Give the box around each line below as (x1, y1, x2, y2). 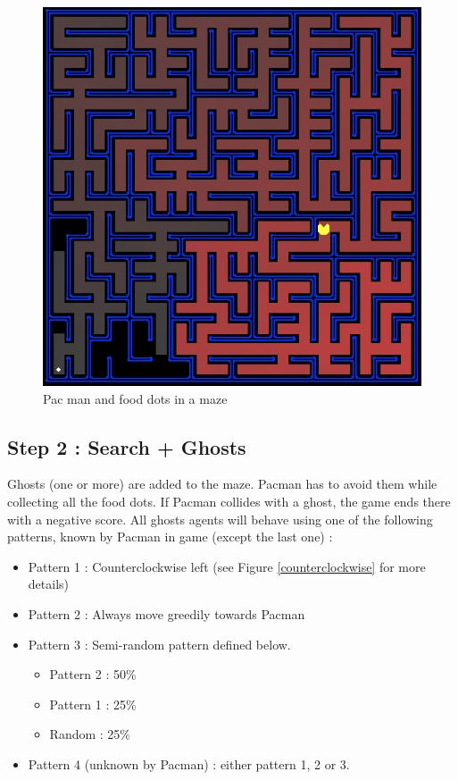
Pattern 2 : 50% (49, 665, 137, 684)
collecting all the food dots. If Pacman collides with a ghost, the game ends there (7, 491, 451, 510)
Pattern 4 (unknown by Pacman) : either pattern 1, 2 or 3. (28, 754, 350, 773)
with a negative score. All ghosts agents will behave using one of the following (7, 509, 433, 528)
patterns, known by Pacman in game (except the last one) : (7, 527, 333, 546)
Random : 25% (49, 725, 131, 743)
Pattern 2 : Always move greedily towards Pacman (28, 604, 305, 623)
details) (28, 575, 69, 593)
